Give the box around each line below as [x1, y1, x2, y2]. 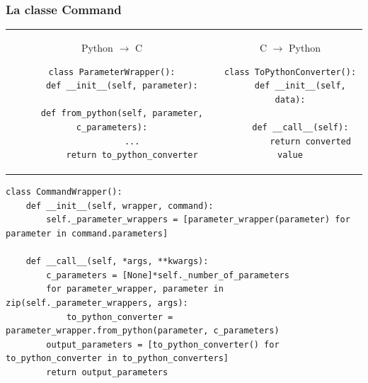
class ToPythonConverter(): [224, 67, 357, 77]
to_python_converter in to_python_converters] [6, 353, 229, 364]
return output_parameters [46, 367, 168, 377]
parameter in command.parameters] [6, 229, 168, 239]
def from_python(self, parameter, [40, 108, 203, 119]
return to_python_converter [66, 150, 198, 161]
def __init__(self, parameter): [45, 81, 198, 91]
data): [275, 94, 306, 105]
